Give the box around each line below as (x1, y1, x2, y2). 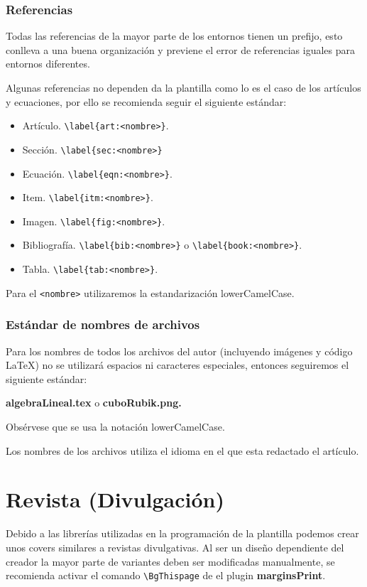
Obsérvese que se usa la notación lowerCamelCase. (6, 419, 225, 434)
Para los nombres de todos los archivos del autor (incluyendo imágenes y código (6, 343, 353, 358)
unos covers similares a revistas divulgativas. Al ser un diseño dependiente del (6, 539, 344, 554)
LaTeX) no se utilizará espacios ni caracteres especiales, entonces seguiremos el (6, 357, 349, 372)
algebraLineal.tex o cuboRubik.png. (6, 395, 182, 410)
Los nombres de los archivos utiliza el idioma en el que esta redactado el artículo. (6, 443, 359, 458)
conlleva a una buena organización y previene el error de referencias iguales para (6, 42, 356, 57)
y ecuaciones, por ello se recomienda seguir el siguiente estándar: (6, 94, 287, 109)
